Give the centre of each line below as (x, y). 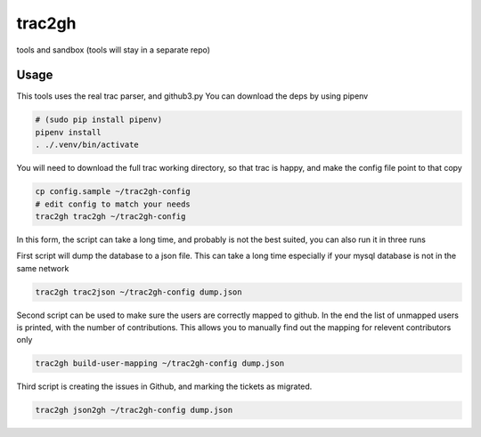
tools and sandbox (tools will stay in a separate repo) (114, 50)
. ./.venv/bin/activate (87, 145)
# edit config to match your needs (113, 204)
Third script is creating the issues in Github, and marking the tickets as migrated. (164, 386)
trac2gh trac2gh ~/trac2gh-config (110, 216)
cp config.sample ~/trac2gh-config (113, 192)
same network (43, 268)
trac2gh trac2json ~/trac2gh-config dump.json (139, 292)
